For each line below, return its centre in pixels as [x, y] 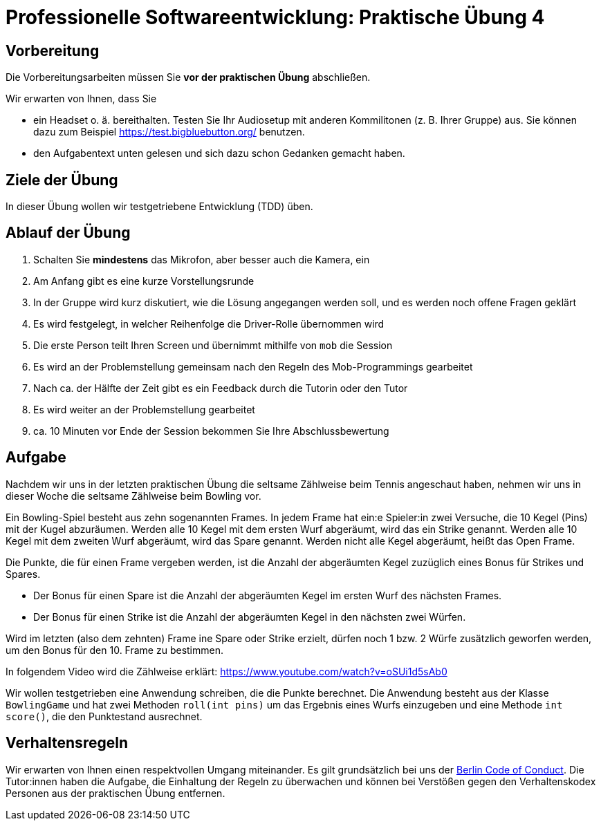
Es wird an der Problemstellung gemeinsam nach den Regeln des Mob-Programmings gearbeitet [253, 366]
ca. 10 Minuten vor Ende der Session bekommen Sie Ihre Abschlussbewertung [211, 431]
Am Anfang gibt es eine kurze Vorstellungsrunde [144, 281]
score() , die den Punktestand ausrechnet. [104, 716]
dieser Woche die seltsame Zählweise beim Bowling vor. [133, 496]
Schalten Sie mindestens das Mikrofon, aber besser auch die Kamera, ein [202, 259]
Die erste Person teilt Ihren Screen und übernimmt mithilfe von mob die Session [213, 345]
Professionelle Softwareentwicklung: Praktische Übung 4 [275, 17]
